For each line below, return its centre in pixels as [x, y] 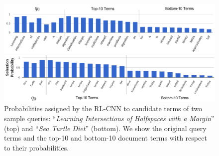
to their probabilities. [37, 147]
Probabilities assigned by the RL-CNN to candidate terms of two [103, 108]
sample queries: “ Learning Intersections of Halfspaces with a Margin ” [109, 118]
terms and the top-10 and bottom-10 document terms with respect [106, 138]
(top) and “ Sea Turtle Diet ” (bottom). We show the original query [105, 128]
